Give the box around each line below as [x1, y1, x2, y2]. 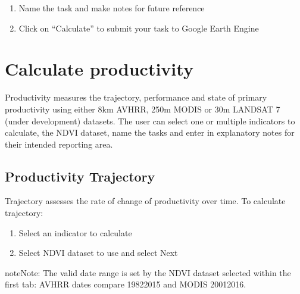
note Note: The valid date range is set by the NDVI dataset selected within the [5, 266, 291, 279]
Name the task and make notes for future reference [18, 2, 205, 14]
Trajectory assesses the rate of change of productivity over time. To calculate [5, 195, 286, 207]
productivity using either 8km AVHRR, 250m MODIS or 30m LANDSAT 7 [5, 102, 280, 115]
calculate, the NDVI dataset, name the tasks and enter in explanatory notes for [5, 126, 295, 139]
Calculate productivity [5, 57, 193, 81]
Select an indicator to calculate [18, 226, 132, 239]
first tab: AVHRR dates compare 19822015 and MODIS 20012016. [5, 278, 246, 290]
